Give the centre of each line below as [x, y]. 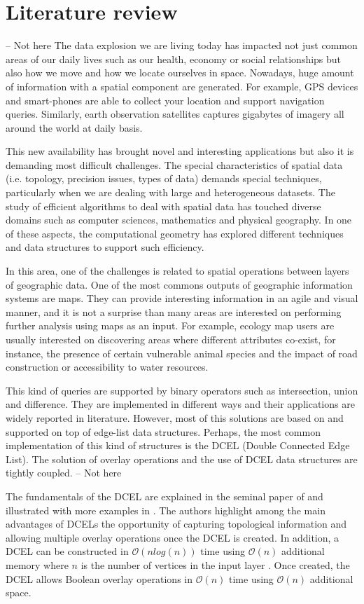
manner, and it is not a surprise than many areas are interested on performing [174, 311]
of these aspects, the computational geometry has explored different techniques [175, 233]
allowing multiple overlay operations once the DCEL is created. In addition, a [173, 537]
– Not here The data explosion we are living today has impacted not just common [182, 45]
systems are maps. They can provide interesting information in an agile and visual [182, 298]
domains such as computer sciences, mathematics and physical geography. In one [179, 220]
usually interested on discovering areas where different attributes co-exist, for [171, 339]
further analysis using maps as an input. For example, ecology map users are [170, 325]
